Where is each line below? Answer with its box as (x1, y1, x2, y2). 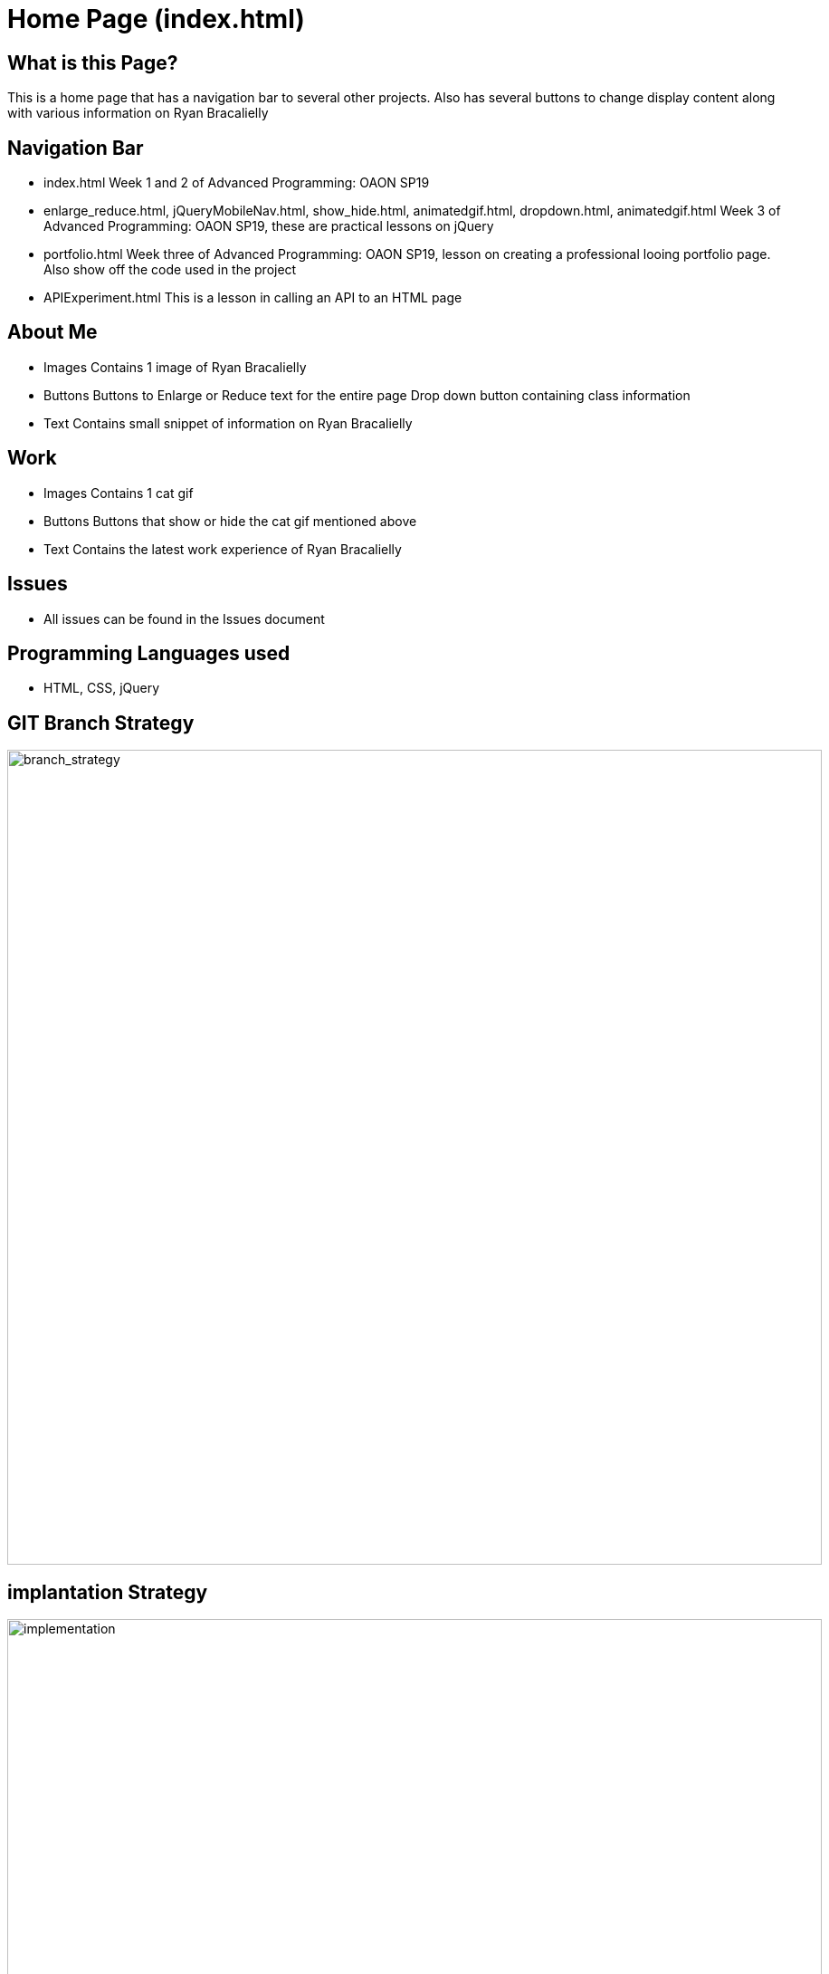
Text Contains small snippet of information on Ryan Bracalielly (43, 415, 413, 431)
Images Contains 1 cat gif (43, 484, 194, 501)
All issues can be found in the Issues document (43, 610, 325, 627)
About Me (7, 321, 98, 344)
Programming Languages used (7, 641, 291, 665)
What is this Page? (7, 51, 178, 74)
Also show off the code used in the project (43, 262, 297, 278)
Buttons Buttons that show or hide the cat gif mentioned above (43, 513, 417, 529)
